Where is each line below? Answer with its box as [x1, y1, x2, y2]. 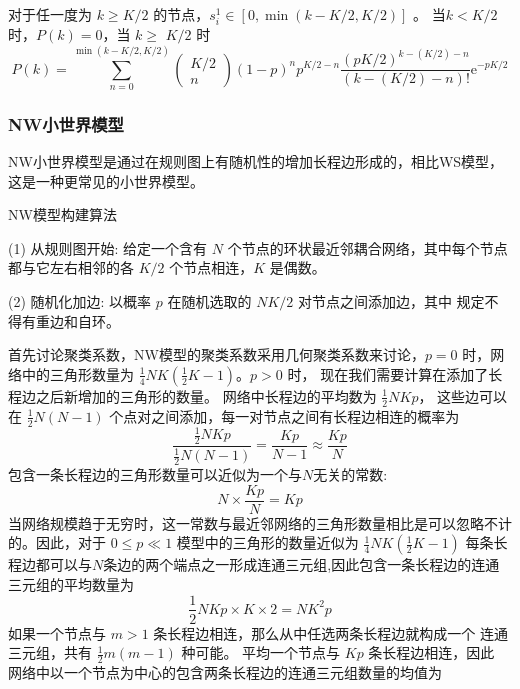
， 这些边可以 [418, 385, 508, 406]
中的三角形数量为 [21, 363, 134, 384]
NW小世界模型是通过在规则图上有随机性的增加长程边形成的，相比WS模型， [8, 151, 504, 172]
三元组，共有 [8, 642, 92, 663]
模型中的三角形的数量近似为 [176, 532, 359, 553]
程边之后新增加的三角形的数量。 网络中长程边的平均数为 [8, 385, 377, 406]
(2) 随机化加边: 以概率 [8, 291, 152, 312]
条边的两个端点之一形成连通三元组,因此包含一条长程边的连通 [103, 554, 500, 575]
